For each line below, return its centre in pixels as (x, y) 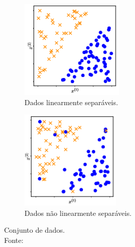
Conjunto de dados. (35, 230)
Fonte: (14, 240)
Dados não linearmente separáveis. (78, 213)
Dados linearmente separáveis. (71, 102)
